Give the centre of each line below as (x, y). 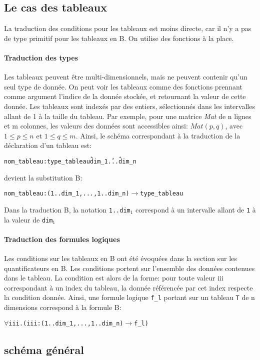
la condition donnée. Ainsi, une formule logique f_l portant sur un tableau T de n (129, 297)
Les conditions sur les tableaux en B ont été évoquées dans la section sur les (120, 258)
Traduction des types (41, 57)
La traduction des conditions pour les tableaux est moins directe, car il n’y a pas (128, 28)
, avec (234, 126)
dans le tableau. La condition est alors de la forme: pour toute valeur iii (114, 278)
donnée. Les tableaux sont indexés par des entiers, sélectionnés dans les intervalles (129, 106)
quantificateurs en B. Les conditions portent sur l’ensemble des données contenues (129, 268)
